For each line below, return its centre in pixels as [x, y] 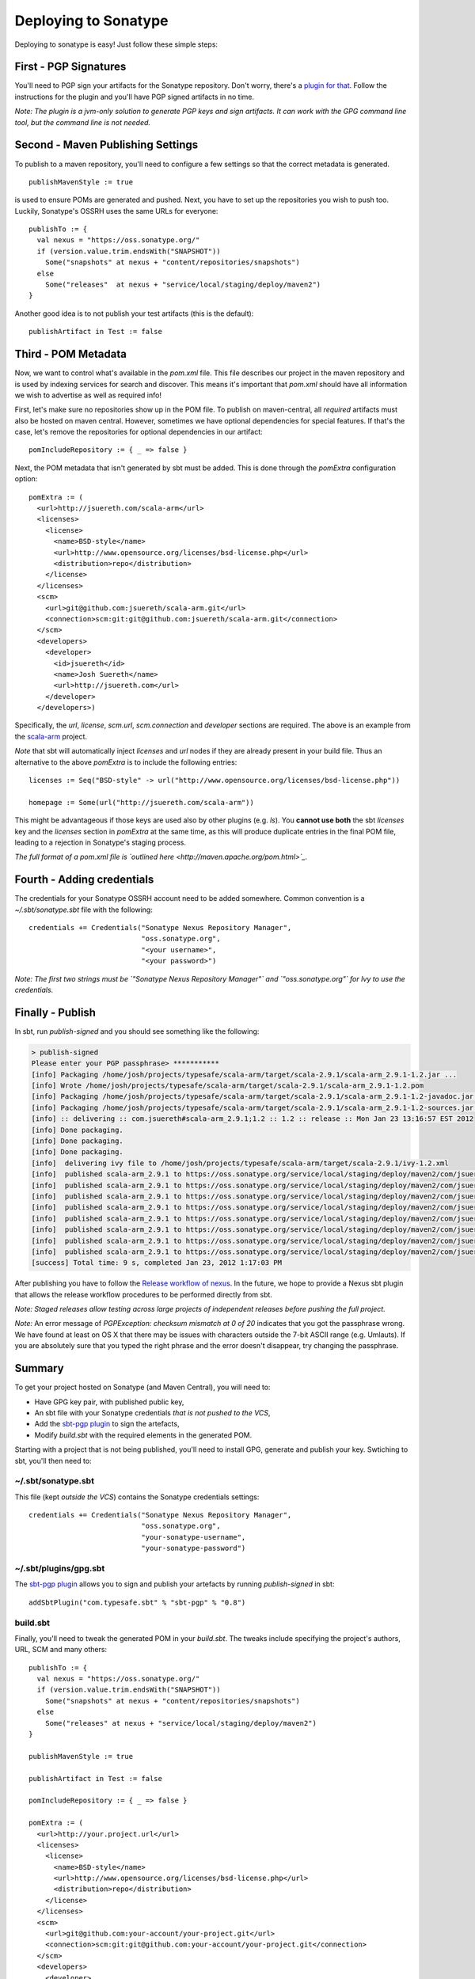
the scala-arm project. [51, 736]
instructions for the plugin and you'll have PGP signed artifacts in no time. [135, 97]
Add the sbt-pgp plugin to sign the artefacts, [107, 1424]
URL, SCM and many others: [61, 1650]
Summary [39, 1368]
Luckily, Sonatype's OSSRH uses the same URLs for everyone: [116, 211]
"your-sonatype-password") [194, 1548]
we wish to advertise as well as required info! [88, 395]
